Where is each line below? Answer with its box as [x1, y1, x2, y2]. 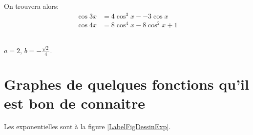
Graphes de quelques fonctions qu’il [4, 74, 249, 94]
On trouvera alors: [4, 1, 59, 11]
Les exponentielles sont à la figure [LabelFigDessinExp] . [4, 121, 171, 132]
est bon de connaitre [4, 93, 145, 113]
